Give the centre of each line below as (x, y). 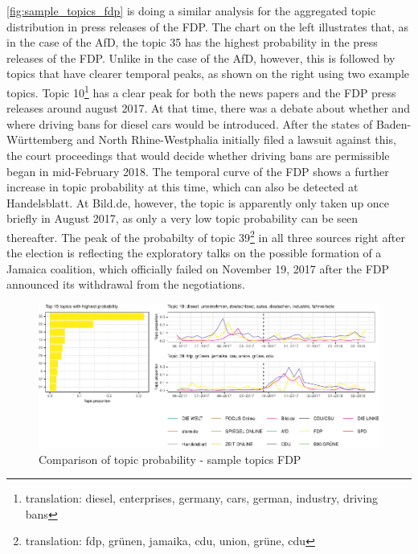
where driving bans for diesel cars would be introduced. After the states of (190, 123)
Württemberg (40, 140)
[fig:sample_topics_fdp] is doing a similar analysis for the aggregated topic (191, 10)
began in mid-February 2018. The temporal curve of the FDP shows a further (198, 171)
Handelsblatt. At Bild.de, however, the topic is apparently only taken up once (198, 202)
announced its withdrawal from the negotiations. (126, 284)
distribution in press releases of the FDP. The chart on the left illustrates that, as (207, 26)
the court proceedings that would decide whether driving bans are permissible (198, 155)
